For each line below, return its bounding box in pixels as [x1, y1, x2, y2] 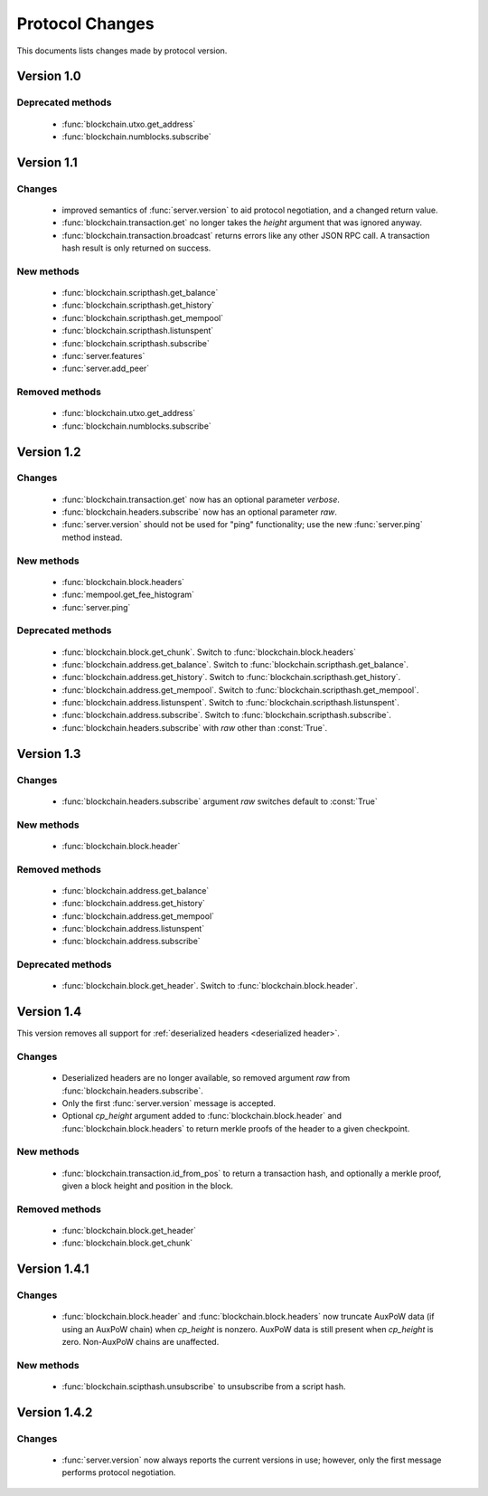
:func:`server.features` [61, 350, 145, 361]
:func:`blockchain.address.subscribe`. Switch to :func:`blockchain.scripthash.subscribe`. [61, 710, 392, 721]
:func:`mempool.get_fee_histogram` [61, 589, 194, 601]
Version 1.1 [16, 155, 79, 170]
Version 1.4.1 [16, 1262, 89, 1277]
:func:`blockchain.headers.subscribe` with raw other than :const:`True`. [61, 722, 328, 733]
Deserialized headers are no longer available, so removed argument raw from [61, 1073, 351, 1084]
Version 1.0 [16, 69, 81, 84]
